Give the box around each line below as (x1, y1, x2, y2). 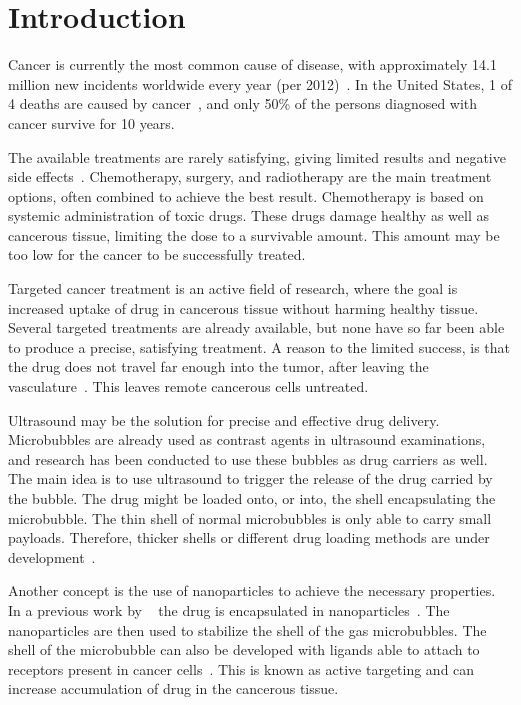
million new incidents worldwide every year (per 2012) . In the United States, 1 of (8, 73, 512, 94)
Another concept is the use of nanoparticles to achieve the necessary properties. (8, 580, 496, 601)
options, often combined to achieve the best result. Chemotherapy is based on (8, 185, 484, 206)
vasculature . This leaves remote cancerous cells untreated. (8, 376, 369, 397)
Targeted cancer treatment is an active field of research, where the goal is (8, 278, 458, 299)
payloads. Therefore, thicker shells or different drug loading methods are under (8, 527, 490, 548)
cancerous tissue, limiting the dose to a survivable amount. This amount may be (8, 224, 500, 245)
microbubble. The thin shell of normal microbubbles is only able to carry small (8, 507, 492, 528)
